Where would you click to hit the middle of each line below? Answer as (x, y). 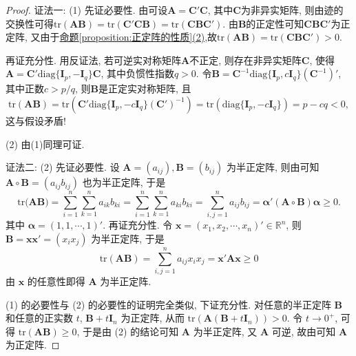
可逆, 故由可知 (304, 331)
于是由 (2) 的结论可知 (130, 331)
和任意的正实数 (39, 318)
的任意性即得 (56, 281)
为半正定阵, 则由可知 (273, 167)
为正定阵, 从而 (153, 318)
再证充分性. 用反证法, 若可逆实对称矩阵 (94, 60)
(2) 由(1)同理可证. (45, 144)
